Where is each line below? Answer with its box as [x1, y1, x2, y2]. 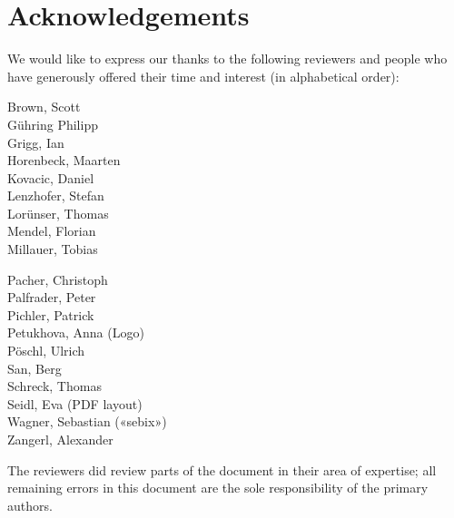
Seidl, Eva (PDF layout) [7, 394, 143, 413]
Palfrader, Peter [7, 288, 96, 307]
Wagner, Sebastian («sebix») [7, 412, 167, 431]
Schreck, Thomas [7, 376, 102, 396]
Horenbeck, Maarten [7, 151, 121, 170]
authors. [7, 495, 53, 514]
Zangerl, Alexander [7, 430, 113, 448]
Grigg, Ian [7, 132, 64, 151]
